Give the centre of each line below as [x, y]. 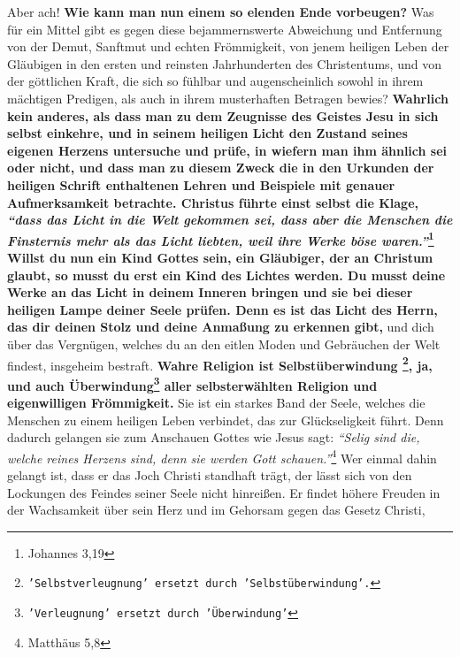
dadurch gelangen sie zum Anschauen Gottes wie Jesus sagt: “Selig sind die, [214, 437]
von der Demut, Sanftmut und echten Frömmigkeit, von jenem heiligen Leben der [228, 46]
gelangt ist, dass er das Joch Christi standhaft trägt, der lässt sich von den [210, 475]
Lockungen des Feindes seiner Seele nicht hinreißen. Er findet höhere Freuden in [224, 492]
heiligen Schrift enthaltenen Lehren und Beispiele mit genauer [201, 184]
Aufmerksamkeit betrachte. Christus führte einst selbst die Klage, [213, 202]
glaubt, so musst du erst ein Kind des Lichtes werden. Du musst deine [226, 275]
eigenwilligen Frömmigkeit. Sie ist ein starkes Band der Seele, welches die [216, 403]
